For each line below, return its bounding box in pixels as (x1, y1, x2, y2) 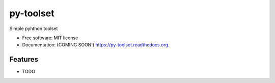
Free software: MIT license (22, 35, 78, 41)
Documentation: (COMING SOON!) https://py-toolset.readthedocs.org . (22, 42, 170, 48)
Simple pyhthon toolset (9, 25, 58, 32)
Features (9, 55, 38, 64)
